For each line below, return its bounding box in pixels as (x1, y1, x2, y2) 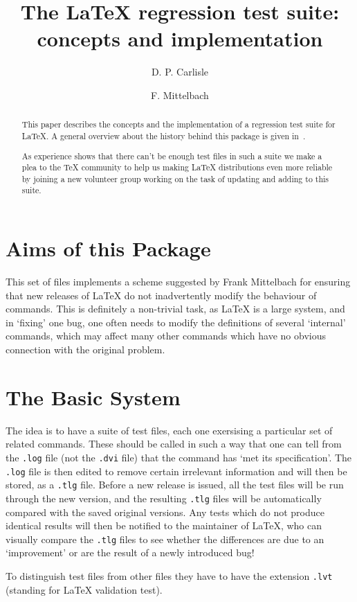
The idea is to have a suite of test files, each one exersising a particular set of (6, 423, 333, 437)
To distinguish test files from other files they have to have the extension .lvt (6, 569, 333, 583)
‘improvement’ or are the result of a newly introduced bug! (6, 545, 255, 560)
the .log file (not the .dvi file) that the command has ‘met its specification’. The (6, 450, 352, 464)
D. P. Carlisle (151, 64, 209, 79)
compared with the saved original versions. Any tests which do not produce (6, 504, 324, 519)
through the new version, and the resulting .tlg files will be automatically (6, 490, 322, 505)
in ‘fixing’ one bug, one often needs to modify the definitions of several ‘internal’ (6, 315, 346, 329)
